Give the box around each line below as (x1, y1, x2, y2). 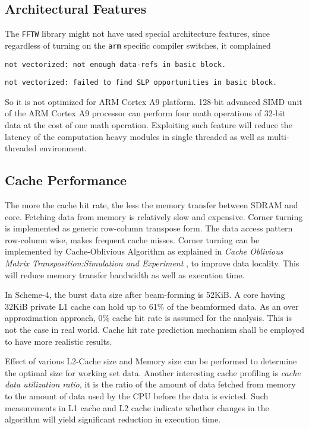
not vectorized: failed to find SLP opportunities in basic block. (5, 78, 278, 87)
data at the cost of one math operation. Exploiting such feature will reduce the (5, 119, 292, 131)
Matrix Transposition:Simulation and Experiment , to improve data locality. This (5, 256, 299, 269)
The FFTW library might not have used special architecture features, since (5, 27, 270, 40)
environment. (39, 142, 87, 154)
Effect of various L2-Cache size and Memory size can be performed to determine (5, 355, 297, 367)
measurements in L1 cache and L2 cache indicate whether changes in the (5, 401, 269, 414)
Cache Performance (5, 171, 127, 189)
